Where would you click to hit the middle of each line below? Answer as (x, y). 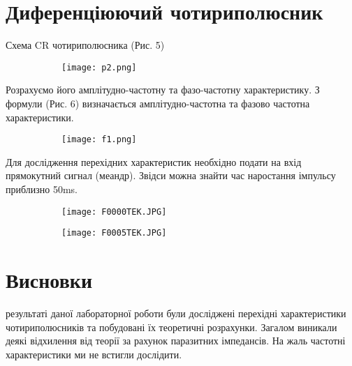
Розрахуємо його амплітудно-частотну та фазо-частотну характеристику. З (163, 90)
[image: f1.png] (99, 140)
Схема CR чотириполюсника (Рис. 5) (85, 45)
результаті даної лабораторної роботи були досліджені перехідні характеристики (176, 313)
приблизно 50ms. (42, 189)
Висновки (49, 280)
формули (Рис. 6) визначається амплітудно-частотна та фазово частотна (158, 103)
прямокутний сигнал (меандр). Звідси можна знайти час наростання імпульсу (171, 175)
